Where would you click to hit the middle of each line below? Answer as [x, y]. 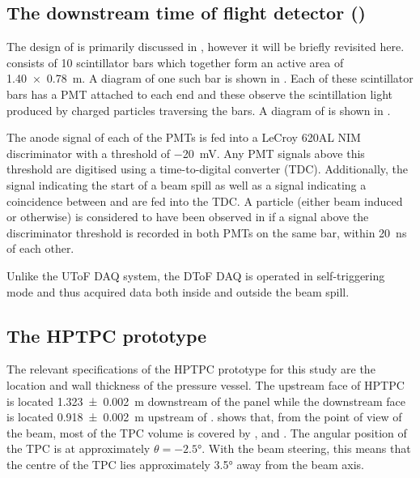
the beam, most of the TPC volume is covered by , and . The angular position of [207, 432]
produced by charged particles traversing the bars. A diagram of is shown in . [199, 110]
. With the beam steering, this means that [306, 448]
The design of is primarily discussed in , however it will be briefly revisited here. [206, 47]
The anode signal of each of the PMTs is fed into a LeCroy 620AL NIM [184, 137]
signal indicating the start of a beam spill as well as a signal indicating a [187, 184]
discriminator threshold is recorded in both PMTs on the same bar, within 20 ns [207, 232]
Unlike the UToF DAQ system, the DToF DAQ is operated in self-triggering [196, 275]
